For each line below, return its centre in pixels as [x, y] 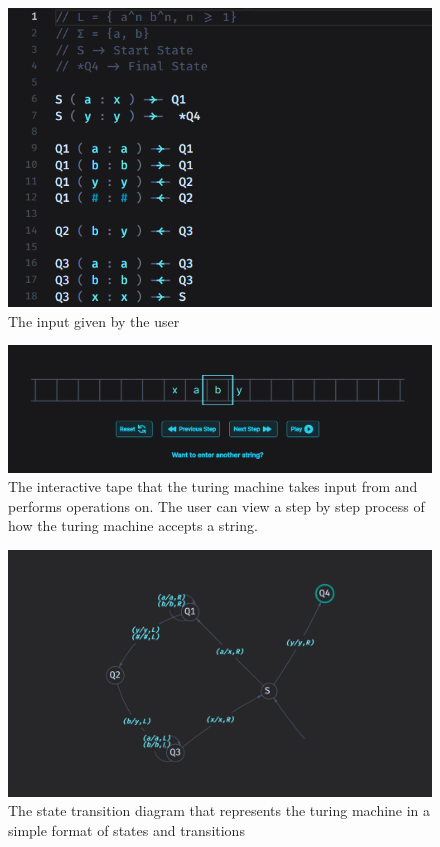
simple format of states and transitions [126, 829]
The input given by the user [94, 320]
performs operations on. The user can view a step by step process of [216, 505]
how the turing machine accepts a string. [133, 525]
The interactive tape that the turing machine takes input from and [213, 486]
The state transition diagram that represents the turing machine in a [219, 810]
